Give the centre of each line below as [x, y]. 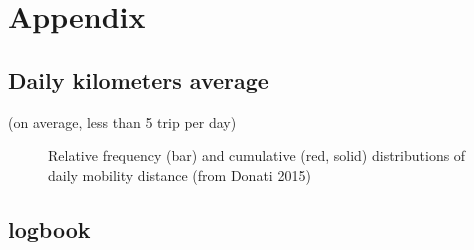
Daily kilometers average [138, 79]
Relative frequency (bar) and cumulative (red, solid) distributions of [257, 155]
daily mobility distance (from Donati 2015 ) [179, 174]
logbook [49, 228]
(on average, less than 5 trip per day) [122, 121]
